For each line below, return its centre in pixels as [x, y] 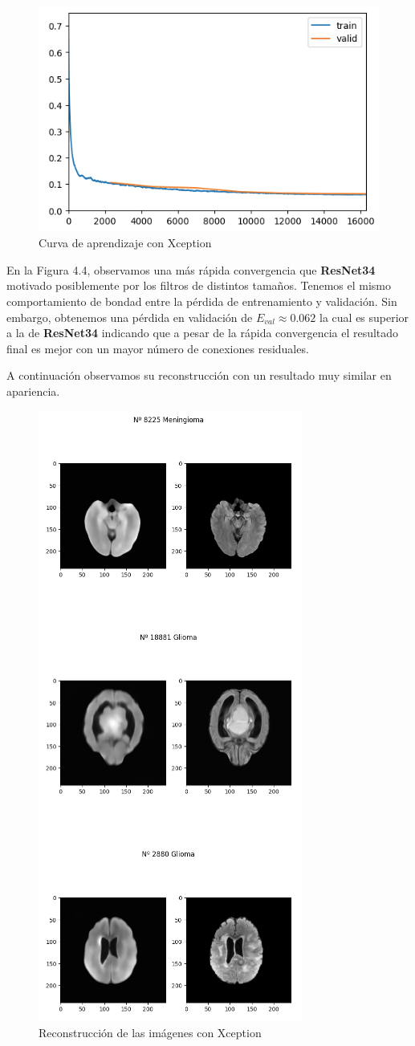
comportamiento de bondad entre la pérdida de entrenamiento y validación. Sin [202, 301]
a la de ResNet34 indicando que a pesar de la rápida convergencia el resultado [203, 333]
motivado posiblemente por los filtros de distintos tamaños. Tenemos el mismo [199, 285]
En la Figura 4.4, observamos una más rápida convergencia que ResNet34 [191, 269]
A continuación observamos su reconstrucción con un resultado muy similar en [199, 375]
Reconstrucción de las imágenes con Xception [150, 1033]
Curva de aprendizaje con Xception [125, 243]
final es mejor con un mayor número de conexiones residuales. [158, 348]
